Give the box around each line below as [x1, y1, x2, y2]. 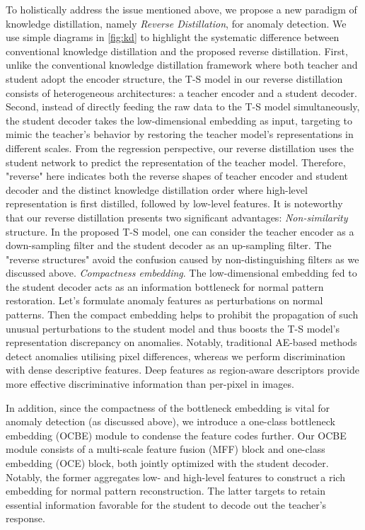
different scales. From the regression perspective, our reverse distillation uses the [6, 140, 354, 155]
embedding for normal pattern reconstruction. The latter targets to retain [6, 483, 325, 498]
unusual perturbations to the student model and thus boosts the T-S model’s [6, 321, 340, 335]
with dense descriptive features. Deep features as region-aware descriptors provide [6, 362, 359, 377]
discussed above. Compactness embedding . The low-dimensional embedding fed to [6, 265, 357, 280]
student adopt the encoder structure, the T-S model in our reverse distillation [6, 71, 343, 86]
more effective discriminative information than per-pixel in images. [6, 376, 294, 391]
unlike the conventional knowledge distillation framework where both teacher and [6, 57, 358, 72]
